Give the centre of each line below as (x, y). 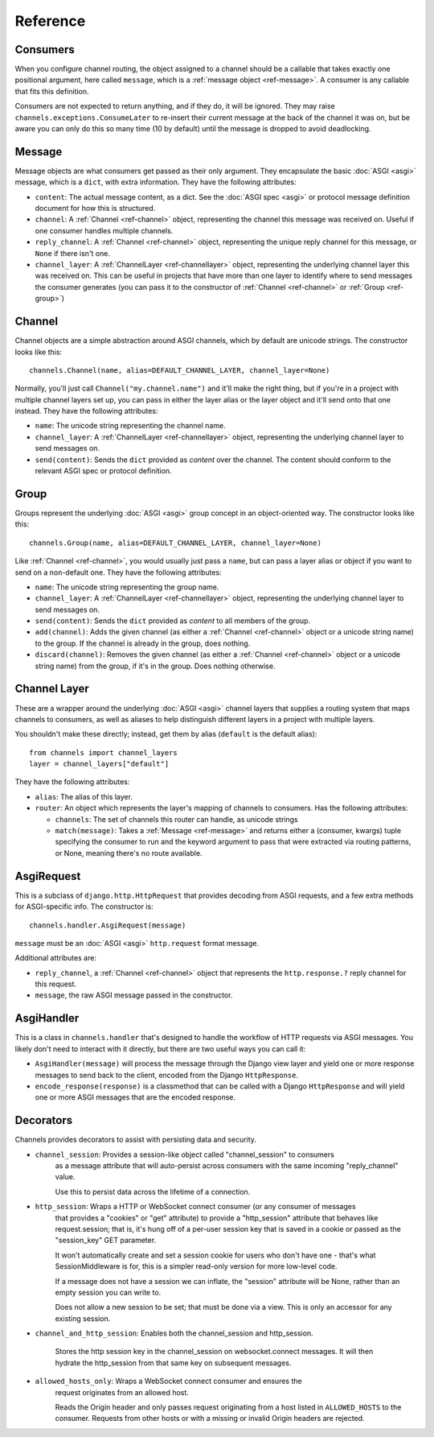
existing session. (83, 1318)
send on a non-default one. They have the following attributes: (118, 572)
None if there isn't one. (72, 253)
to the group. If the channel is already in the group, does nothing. (143, 643)
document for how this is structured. (95, 209)
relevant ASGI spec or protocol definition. (103, 471)
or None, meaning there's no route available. (129, 853)
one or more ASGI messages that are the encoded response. (135, 1097)
